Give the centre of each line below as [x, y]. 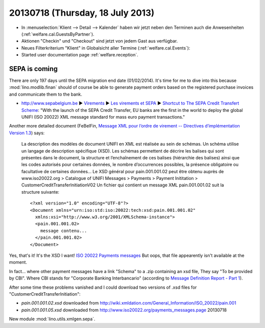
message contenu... [64, 231]
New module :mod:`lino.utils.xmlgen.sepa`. [52, 319]
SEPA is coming [33, 69]
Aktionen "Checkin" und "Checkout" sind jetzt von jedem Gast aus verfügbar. [100, 41]
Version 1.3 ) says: [27, 133]
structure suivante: [40, 192]
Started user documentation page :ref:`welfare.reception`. [80, 55]
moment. [18, 262]
